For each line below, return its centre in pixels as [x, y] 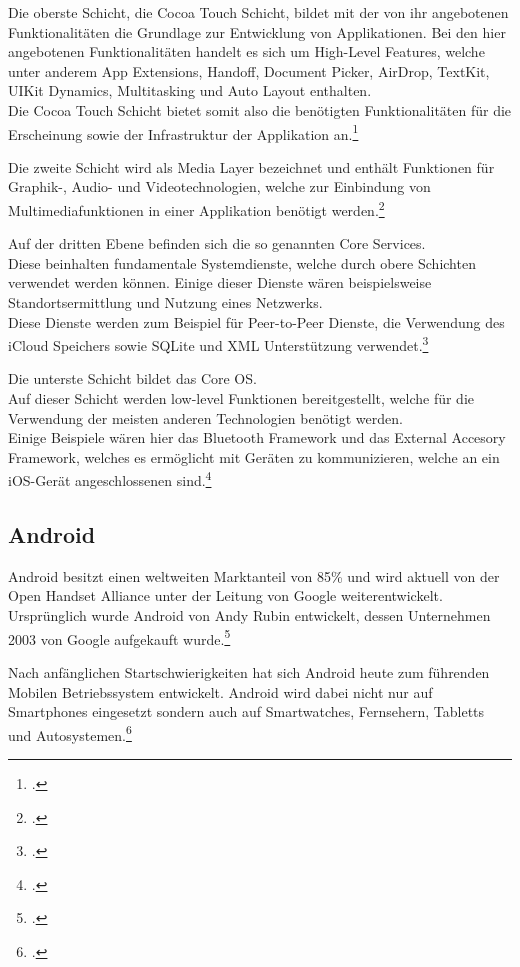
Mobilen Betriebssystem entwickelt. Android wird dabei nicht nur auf [220, 691]
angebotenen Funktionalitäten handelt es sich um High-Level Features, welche [246, 51]
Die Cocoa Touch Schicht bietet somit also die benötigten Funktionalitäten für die [260, 109]
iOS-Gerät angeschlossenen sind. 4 [110, 479]
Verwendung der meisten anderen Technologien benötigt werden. [205, 417]
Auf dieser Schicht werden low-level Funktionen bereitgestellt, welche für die [241, 398]
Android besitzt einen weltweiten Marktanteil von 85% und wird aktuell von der [254, 575]
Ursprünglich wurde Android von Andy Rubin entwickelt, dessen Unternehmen [249, 615]
